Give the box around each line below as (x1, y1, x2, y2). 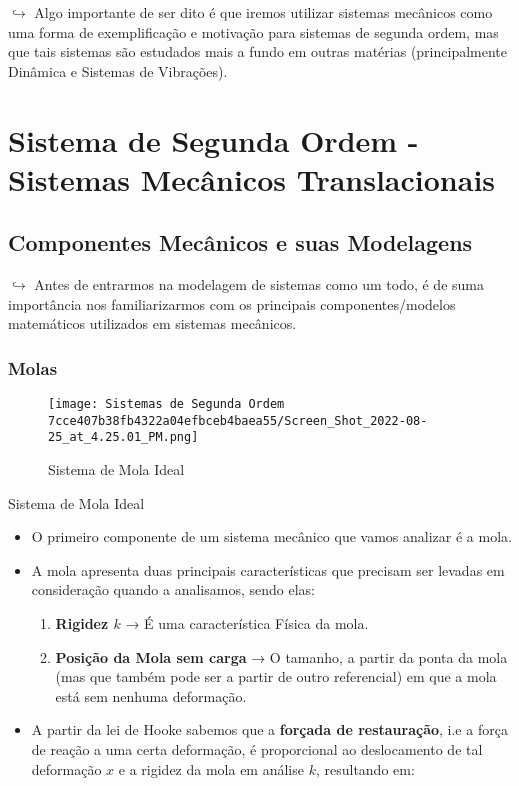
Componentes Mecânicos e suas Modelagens (8, 227, 473, 258)
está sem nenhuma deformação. (55, 685, 247, 706)
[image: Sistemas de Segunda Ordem (48, 397, 285, 412)
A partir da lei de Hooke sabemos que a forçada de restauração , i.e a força (31, 719, 508, 740)
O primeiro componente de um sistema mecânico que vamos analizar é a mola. (31, 526, 512, 547)
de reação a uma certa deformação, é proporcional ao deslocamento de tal (31, 739, 483, 760)
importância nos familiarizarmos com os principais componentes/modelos (8, 293, 456, 314)
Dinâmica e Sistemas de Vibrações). (8, 60, 228, 81)
